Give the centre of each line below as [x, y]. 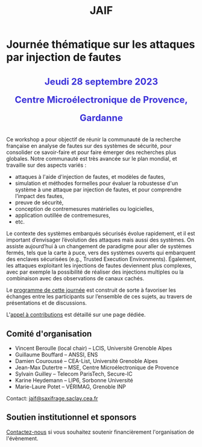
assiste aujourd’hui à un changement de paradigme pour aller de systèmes [99, 246]
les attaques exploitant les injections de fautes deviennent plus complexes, [99, 266]
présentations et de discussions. [47, 303]
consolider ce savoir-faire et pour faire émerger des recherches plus [91, 152]
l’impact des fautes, [39, 196]
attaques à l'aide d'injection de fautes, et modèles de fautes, [90, 177]
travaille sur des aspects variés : [46, 165]
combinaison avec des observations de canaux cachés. [75, 278]
